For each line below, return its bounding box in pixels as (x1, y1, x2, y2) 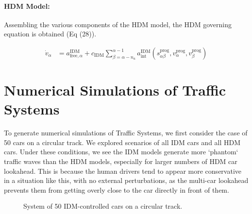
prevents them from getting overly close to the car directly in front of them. (4, 184, 229, 195)
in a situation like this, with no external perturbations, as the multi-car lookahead (4, 175, 249, 185)
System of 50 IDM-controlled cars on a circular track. (23, 201, 183, 211)
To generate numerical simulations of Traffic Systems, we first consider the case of (4, 128, 248, 138)
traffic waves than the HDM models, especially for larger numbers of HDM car (4, 156, 237, 166)
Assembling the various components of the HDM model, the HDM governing (4, 19, 232, 29)
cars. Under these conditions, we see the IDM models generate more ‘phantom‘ (4, 147, 238, 157)
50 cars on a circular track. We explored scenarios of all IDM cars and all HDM (4, 137, 241, 147)
